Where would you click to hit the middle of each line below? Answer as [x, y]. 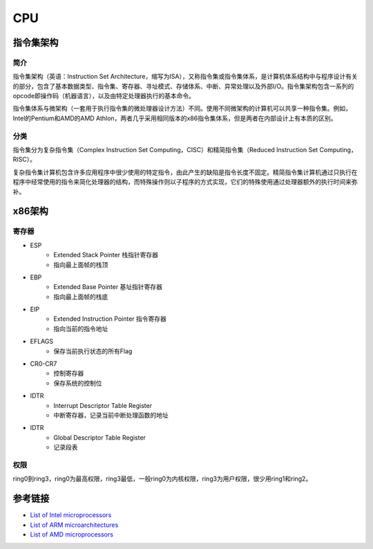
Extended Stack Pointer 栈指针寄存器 [106, 255]
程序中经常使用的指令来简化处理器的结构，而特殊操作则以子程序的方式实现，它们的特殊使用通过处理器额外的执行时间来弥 [185, 182]
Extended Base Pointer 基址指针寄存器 [108, 287]
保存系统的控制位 [78, 383]
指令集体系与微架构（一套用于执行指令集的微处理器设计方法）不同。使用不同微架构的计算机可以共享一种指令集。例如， [182, 109]
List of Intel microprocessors [71, 515]
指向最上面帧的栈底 [81, 297]
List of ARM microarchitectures [74, 525]
